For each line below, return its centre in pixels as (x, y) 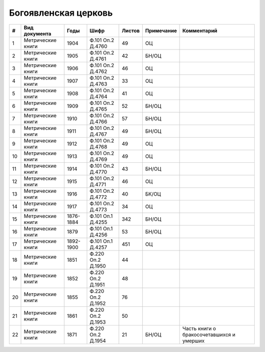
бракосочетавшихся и (209, 334)
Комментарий (200, 30)
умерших (193, 341)
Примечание (161, 30)
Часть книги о (199, 328)
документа (38, 33)
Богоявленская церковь (61, 13)
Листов (131, 30)
